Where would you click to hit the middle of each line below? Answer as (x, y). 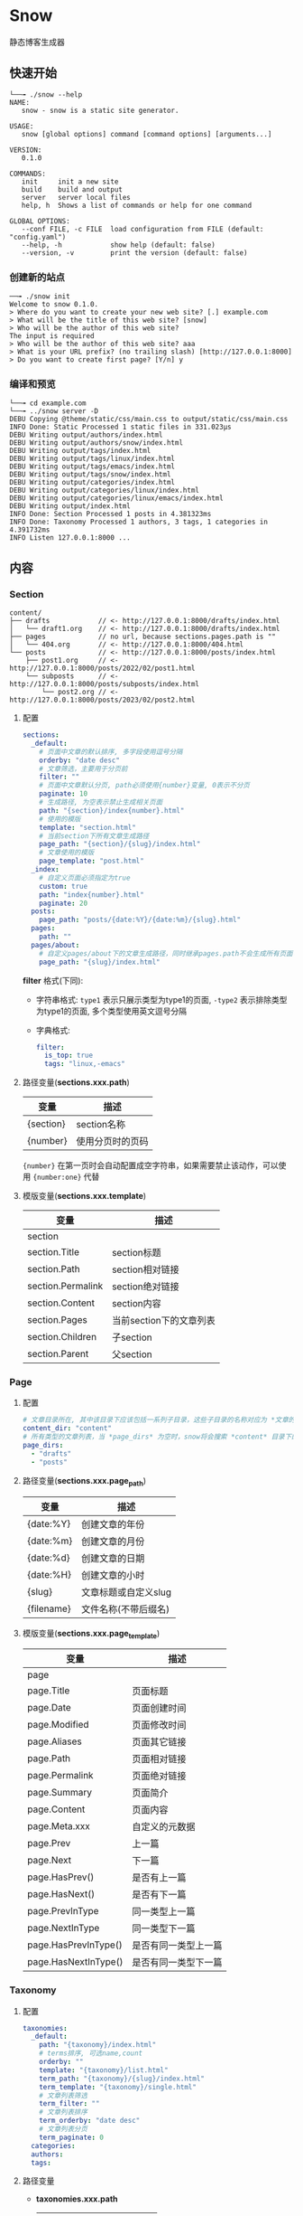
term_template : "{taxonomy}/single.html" (118, 2087)
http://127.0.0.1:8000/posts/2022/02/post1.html (102, 669)
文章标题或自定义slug (126, 1592)
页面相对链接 (159, 1759)
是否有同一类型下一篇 (177, 1963)
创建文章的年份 (113, 1524)
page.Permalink (60, 1776)
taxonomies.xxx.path (77, 2199)
